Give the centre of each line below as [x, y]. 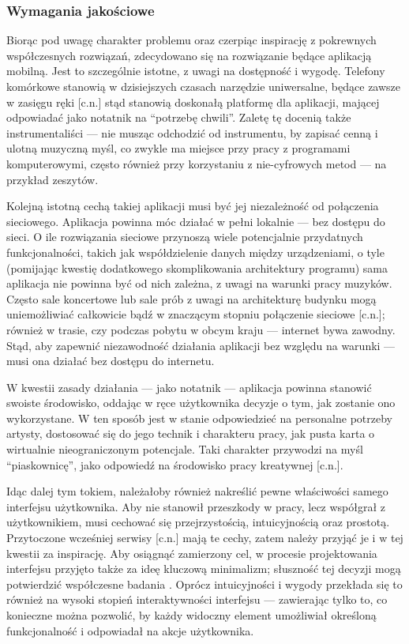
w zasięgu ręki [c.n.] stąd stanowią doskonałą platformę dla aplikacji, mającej [193, 102]
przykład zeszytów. [53, 179]
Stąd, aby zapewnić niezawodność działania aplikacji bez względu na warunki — [201, 345]
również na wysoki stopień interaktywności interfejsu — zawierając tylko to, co [197, 599]
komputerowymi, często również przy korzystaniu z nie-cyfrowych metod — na [197, 163]
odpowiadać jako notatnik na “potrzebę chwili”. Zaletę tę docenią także [179, 117]
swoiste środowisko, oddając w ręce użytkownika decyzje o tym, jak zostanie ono [201, 403]
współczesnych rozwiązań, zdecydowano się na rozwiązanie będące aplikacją [189, 55]
